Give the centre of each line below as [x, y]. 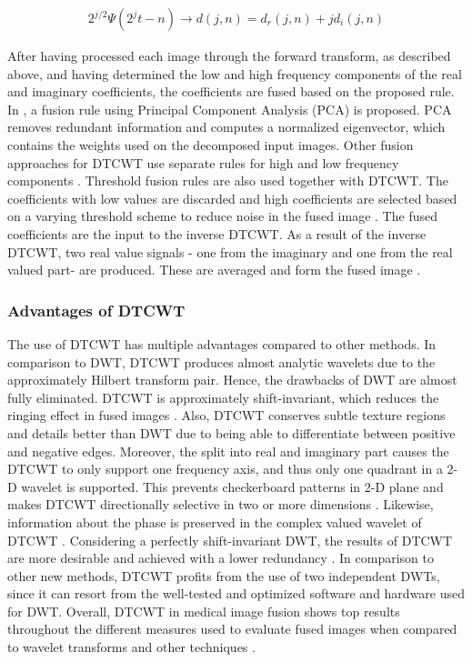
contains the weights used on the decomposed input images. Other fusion [211, 145]
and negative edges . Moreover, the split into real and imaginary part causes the [228, 451]
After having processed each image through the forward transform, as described [229, 56]
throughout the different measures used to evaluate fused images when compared [232, 629]
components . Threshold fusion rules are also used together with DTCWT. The [228, 181]
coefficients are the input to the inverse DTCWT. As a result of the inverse [217, 233]
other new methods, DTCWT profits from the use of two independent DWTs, [224, 575]
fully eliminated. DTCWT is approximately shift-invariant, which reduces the [223, 397]
